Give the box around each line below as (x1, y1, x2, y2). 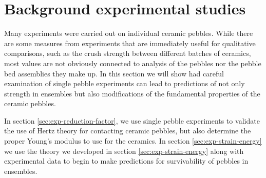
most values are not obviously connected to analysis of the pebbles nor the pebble (4, 57, 261, 68)
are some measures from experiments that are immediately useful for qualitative (4, 37, 256, 48)
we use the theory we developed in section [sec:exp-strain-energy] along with (4, 145, 244, 156)
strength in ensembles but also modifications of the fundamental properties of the (4, 88, 260, 98)
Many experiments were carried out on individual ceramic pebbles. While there (4, 28, 253, 38)
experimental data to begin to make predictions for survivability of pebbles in (4, 155, 249, 166)
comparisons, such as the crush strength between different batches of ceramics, (4, 48, 251, 58)
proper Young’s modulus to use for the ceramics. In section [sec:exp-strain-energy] (4, 135, 262, 146)
